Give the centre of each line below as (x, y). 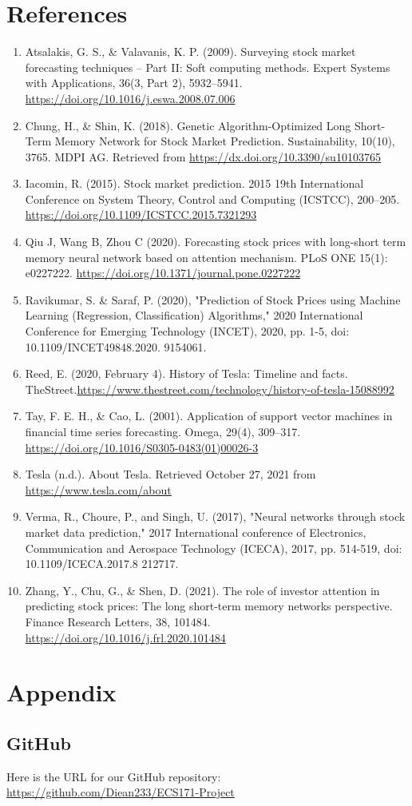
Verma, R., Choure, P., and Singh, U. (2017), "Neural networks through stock (215, 516)
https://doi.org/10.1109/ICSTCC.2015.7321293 (141, 214)
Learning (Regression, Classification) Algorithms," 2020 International (194, 315)
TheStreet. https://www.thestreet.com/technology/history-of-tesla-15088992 (210, 389)
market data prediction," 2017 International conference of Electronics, (196, 532)
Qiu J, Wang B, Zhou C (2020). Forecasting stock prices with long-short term (216, 242)
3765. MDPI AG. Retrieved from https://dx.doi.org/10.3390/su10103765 (203, 156)
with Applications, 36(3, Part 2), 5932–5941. (134, 83)
